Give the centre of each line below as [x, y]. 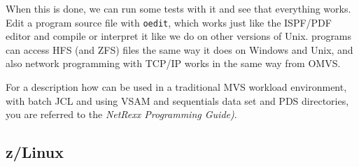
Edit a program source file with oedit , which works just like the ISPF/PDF [169, 22]
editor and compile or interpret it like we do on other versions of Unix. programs [179, 36]
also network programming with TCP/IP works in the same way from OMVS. [173, 63]
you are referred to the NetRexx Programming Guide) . [121, 114]
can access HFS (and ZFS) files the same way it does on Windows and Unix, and [179, 49]
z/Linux [35, 152]
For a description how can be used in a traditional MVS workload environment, [176, 87]
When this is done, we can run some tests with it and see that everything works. [178, 8]
